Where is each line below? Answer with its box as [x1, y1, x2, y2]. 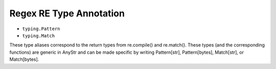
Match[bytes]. [9, 56, 39, 62]
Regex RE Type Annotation [9, 8, 125, 19]
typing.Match [22, 33, 55, 38]
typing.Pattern [22, 26, 61, 32]
